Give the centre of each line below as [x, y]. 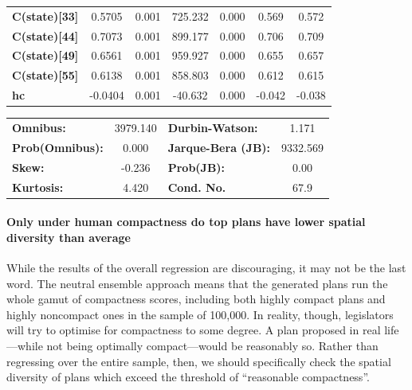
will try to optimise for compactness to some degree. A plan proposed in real [194, 330]
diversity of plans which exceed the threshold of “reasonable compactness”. [188, 377]
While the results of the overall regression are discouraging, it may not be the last [206, 267]
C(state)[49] [45, 55]
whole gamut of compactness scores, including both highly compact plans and [196, 299]
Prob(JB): [196, 167]
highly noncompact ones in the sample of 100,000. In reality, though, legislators [200, 314]
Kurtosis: [38, 187]
